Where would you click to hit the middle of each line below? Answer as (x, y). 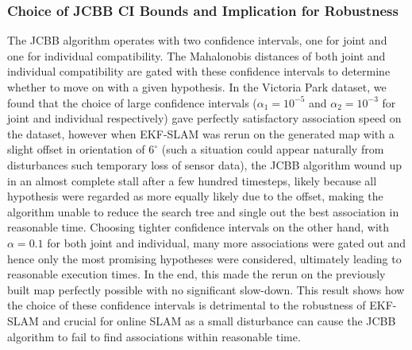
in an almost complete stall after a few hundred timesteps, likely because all (192, 180)
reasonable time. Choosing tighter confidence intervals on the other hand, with (198, 227)
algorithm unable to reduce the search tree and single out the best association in (203, 211)
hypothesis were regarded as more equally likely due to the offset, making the (195, 196)
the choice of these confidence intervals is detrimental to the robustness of (187, 305)
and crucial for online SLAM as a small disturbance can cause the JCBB (219, 320)
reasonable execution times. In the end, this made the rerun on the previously (196, 274)
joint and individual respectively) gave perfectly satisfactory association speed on (204, 118)
